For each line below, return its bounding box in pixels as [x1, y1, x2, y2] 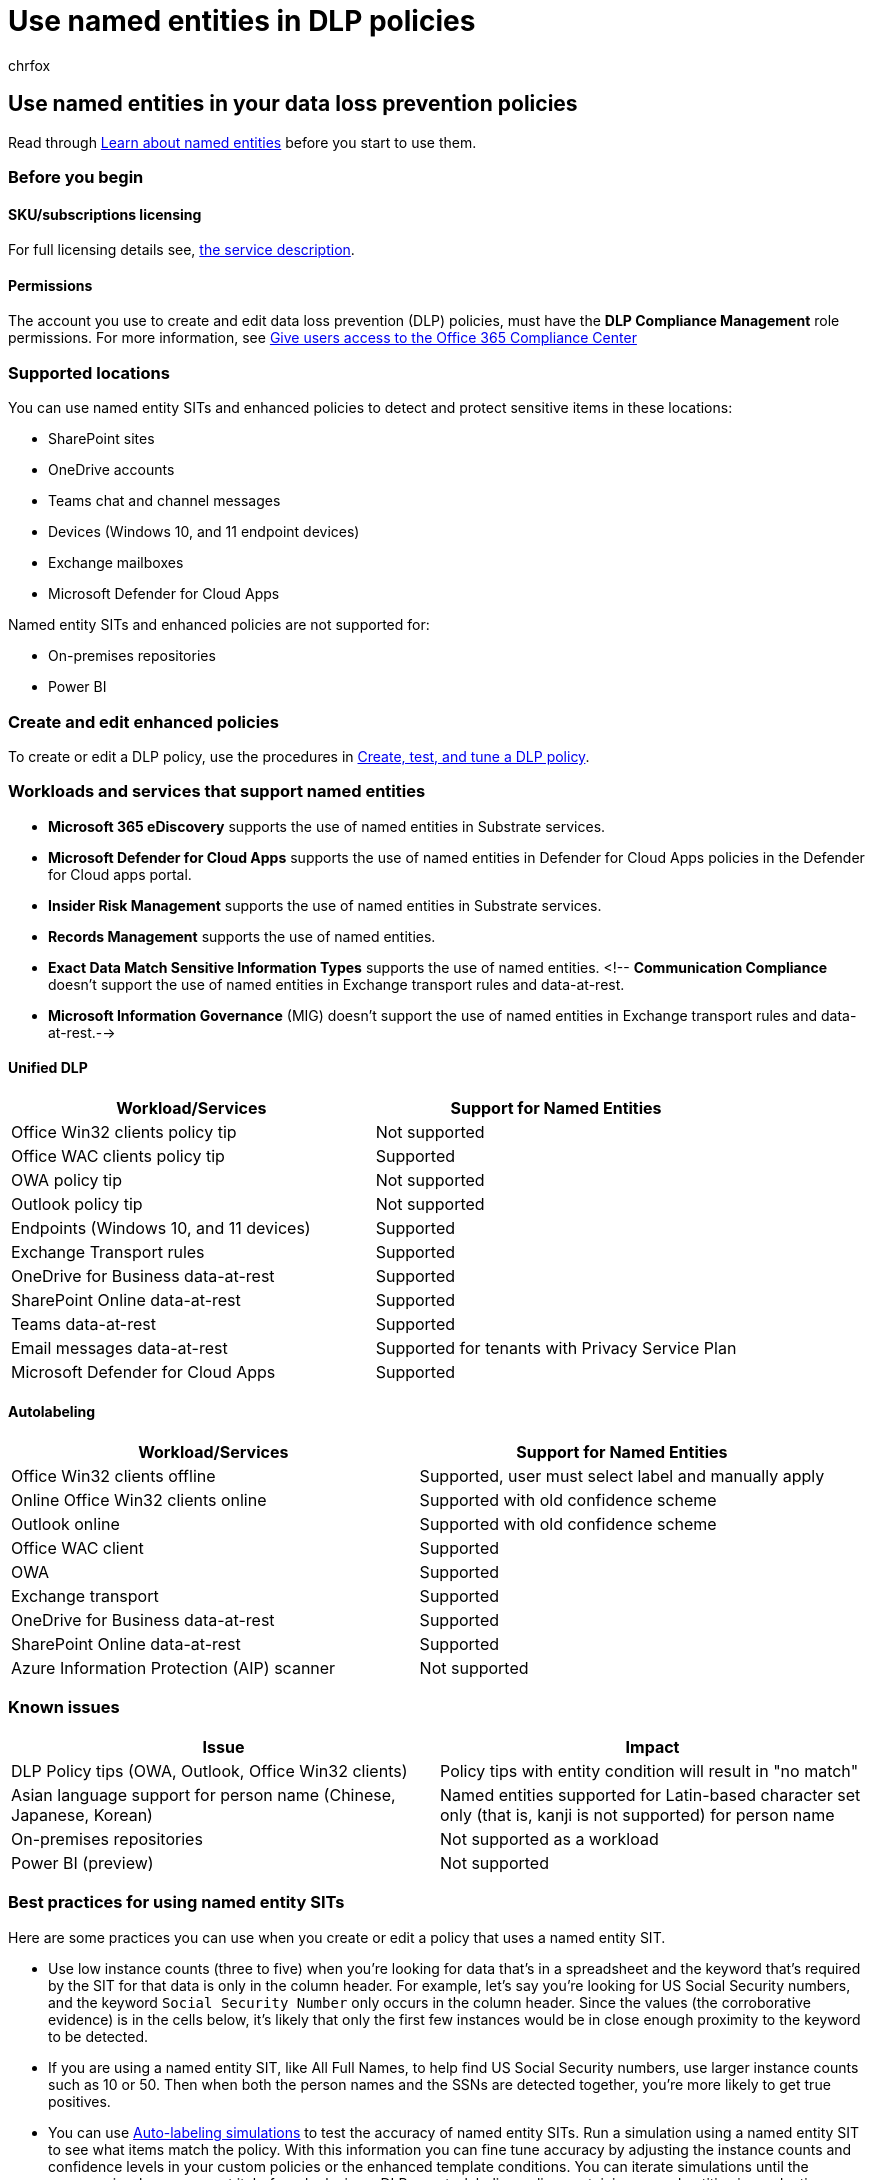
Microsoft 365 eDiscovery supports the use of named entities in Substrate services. [48, 817, 606, 835]
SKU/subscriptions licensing [8, 205, 202, 223]
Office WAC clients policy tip [11, 1145, 225, 1166]
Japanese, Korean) [11, 1804, 153, 1825]
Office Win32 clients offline [11, 1466, 216, 1487]
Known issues [8, 1697, 120, 1718]
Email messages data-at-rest [11, 1337, 228, 1358]
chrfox [8, 56, 51, 74]
